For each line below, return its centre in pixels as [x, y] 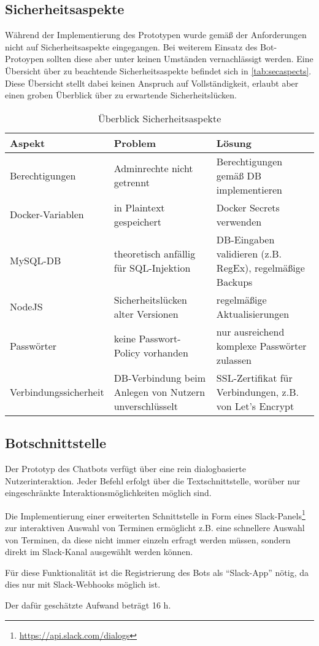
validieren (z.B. [249, 253]
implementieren [249, 189]
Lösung [234, 143]
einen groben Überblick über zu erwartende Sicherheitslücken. [121, 95]
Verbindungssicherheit [57, 392]
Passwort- [160, 339]
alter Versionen [146, 313]
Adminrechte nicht [153, 168]
